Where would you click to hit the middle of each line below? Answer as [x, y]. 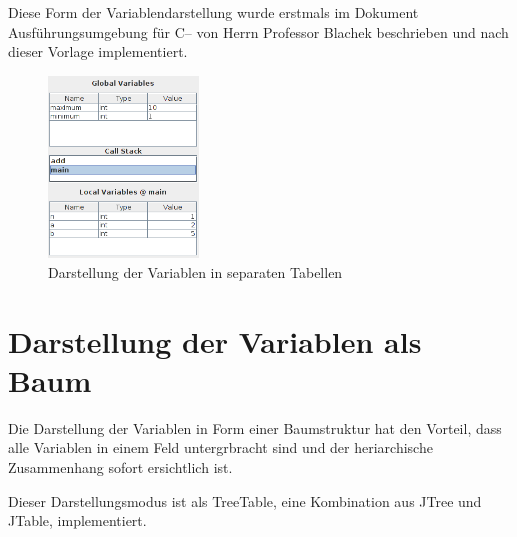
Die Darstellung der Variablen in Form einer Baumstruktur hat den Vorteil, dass [255, 427]
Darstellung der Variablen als [215, 340]
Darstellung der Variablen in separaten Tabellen [195, 271]
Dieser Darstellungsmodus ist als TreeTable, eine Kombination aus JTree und [245, 500]
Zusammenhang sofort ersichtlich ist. [120, 466]
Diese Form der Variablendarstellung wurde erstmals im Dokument [213, 12]
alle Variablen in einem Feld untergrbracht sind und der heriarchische [220, 447]
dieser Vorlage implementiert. [98, 51]
